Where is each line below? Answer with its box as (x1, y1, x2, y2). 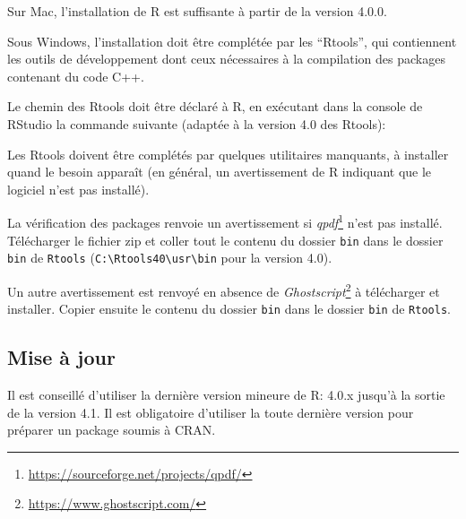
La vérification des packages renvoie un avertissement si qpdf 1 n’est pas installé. (7, 211, 443, 231)
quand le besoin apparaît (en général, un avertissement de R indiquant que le (7, 162, 432, 181)
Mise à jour (7, 343, 116, 371)
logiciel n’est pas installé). (7, 179, 150, 198)
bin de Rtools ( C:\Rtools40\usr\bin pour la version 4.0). (7, 248, 332, 267)
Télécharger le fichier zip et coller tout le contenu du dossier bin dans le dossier (7, 230, 444, 249)
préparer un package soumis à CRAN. (7, 420, 216, 439)
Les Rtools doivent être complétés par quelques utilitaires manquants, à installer (7, 144, 449, 163)
